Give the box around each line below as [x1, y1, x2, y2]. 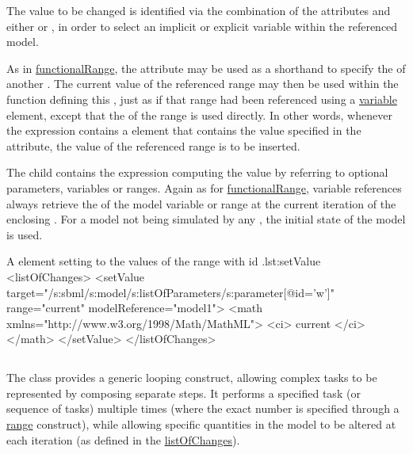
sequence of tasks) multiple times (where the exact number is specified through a [6, 400, 400, 417]
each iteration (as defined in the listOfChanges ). [6, 431, 240, 448]
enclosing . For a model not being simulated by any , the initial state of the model [6, 211, 406, 227]
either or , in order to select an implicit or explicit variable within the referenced [6, 17, 398, 34]
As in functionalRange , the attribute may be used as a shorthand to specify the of [6, 59, 406, 76]
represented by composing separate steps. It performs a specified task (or [6, 384, 361, 401]
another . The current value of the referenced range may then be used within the [6, 75, 399, 92]
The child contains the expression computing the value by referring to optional [6, 164, 388, 181]
